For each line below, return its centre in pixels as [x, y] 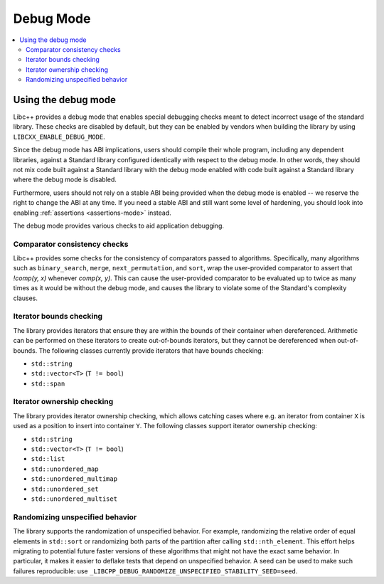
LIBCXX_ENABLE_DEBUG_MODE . [59, 137]
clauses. [26, 298]
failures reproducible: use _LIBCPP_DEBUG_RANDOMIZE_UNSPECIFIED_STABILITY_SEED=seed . [155, 571]
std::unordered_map [65, 469]
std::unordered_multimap [74, 479]
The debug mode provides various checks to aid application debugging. [118, 225]
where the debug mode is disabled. [65, 180]
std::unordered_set [65, 489]
